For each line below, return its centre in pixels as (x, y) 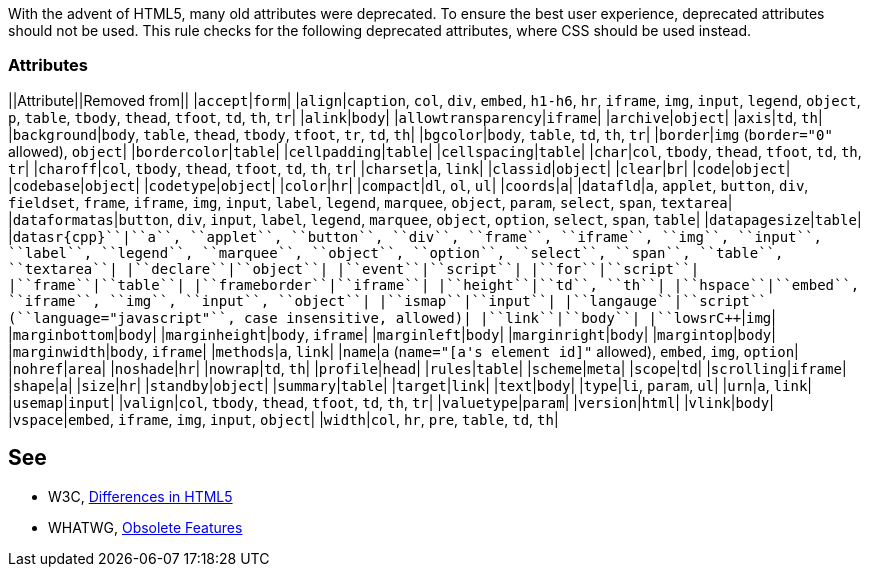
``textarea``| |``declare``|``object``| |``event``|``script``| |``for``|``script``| (354, 268)
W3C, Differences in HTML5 (140, 496)
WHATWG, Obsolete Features (145, 527)
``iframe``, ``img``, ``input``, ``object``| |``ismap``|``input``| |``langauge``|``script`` (387, 300)
